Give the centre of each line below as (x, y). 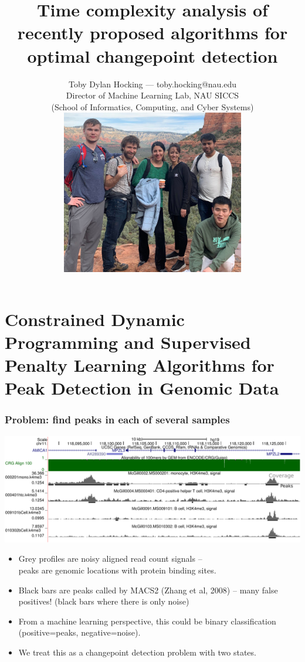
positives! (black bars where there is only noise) (104, 601)
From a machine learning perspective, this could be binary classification (147, 621)
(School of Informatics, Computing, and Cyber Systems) (152, 106)
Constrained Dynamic (95, 319)
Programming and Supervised (128, 342)
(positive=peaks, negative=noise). (79, 632)
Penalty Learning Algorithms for (140, 365)
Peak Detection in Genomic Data (142, 388)
